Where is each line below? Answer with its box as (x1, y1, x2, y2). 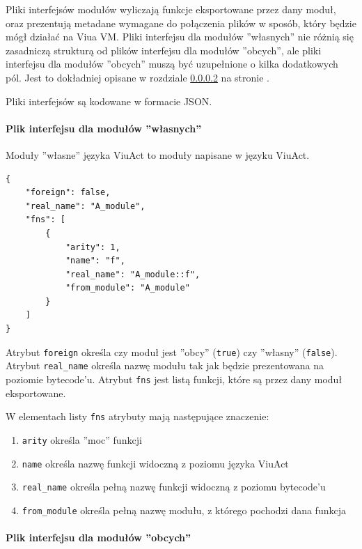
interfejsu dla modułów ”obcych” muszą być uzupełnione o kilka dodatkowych (6, 56, 338, 71)
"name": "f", (65, 256, 125, 266)
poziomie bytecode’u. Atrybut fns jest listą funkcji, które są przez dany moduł (6, 371, 343, 386)
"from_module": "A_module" (65, 283, 190, 293)
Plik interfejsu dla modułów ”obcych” (6, 530, 191, 545)
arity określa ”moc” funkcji (22, 432, 142, 447)
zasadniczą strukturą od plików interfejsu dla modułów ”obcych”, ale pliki (6, 42, 322, 57)
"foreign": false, (25, 187, 111, 198)
